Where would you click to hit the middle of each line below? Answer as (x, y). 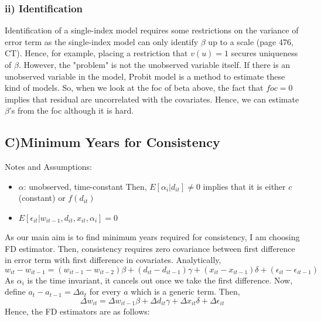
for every (105, 291)
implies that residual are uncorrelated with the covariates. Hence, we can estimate (152, 99)
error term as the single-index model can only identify (102, 41)
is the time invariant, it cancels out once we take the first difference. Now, (160, 280)
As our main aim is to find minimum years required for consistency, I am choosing (152, 236)
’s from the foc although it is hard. (71, 110)
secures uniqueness (264, 53)
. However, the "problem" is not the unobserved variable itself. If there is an (154, 64)
